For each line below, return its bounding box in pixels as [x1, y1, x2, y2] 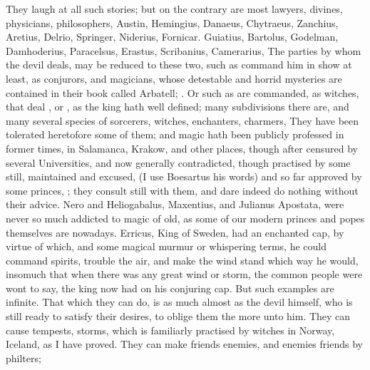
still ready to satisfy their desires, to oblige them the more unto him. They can [6, 309, 351, 324]
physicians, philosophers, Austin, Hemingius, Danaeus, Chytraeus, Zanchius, [6, 15, 339, 30]
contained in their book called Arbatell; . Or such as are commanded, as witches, [6, 85, 359, 100]
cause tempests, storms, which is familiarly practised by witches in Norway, [6, 322, 335, 337]
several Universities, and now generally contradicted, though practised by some [6, 155, 351, 170]
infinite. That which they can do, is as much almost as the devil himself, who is [6, 294, 353, 309]
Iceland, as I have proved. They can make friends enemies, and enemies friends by [6, 336, 363, 351]
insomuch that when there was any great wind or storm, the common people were [6, 267, 363, 282]
